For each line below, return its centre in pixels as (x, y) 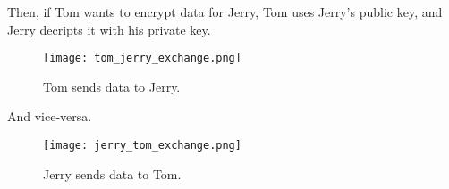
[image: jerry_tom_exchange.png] (142, 146)
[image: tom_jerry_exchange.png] (142, 58)
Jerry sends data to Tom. (112, 173)
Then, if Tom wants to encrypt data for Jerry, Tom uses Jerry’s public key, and (225, 12)
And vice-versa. (50, 116)
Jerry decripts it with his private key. (109, 29)
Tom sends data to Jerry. (112, 86)
